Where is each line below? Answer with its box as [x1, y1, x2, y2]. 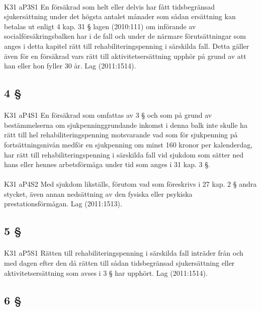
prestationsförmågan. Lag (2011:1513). [4, 198, 122, 209]
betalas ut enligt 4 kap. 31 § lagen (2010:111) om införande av [4, 21, 196, 31]
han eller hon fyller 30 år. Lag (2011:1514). [4, 60, 136, 71]
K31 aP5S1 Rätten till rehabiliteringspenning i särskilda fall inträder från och [4, 248, 243, 258]
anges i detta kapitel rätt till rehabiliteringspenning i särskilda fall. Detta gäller [4, 40, 249, 51]
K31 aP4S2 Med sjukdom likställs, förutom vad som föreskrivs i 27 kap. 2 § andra [4, 179, 257, 189]
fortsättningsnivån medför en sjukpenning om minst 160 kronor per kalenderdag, [4, 139, 253, 149]
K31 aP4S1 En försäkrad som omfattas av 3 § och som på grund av [4, 110, 212, 120]
